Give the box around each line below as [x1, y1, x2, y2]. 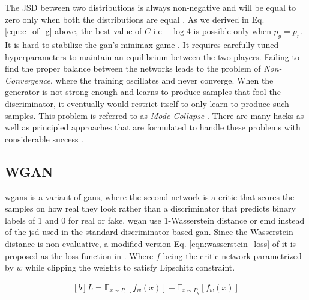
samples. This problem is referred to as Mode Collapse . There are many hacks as [5, 109, 304, 121]
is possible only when [193, 25, 271, 37]
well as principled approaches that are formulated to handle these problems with [5, 121, 301, 133]
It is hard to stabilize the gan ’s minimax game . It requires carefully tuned [5, 38, 279, 51]
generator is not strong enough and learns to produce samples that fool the [5, 85, 281, 98]
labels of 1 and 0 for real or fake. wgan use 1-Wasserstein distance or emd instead [5, 213, 305, 226]
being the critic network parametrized [163, 249, 302, 262]
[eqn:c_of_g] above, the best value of [5, 25, 142, 37]
